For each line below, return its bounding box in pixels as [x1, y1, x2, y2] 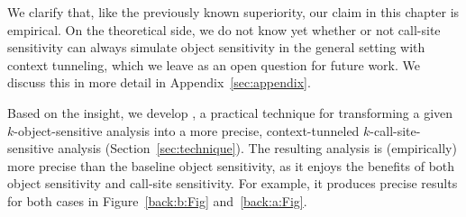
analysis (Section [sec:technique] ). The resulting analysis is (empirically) [58, 139, 457, 158]
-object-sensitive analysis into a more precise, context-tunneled [14, 121, 360, 140]
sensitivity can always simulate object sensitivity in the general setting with [7, 38, 425, 57]
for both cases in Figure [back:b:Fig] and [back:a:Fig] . [7, 191, 307, 210]
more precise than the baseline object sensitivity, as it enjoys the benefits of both [7, 156, 455, 175]
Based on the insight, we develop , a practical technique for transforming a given [7, 103, 453, 122]
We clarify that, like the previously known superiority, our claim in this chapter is [7, 3, 460, 21]
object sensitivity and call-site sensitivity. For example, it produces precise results [7, 174, 458, 193]
